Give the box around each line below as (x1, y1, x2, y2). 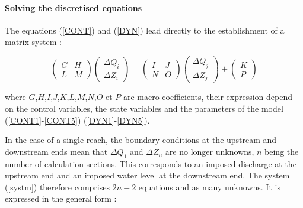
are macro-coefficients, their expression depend (123, 90, 292, 103)
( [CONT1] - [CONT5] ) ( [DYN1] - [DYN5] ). (5, 113, 150, 126)
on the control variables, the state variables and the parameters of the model (5, 102, 283, 114)
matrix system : (5, 35, 62, 48)
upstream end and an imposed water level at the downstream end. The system (5, 169, 290, 181)
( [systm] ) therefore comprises (5, 180, 110, 193)
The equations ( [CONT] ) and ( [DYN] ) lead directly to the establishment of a (5, 24, 285, 36)
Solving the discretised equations (5, 1, 142, 14)
